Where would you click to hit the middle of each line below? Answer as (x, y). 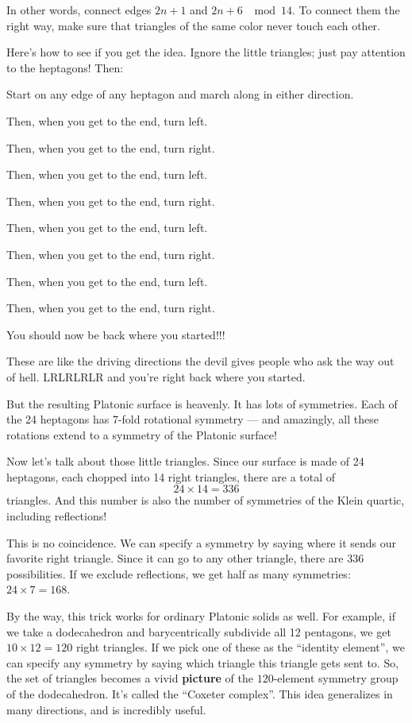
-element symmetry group (336, 678)
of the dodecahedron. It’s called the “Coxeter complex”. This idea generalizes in (200, 694)
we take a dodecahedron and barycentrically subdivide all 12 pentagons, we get (199, 631)
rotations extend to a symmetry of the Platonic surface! (142, 434)
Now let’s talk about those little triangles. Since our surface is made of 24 (185, 461)
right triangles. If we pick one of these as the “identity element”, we (240, 647)
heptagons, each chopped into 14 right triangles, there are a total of (171, 476)
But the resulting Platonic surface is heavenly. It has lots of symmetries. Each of (202, 403)
